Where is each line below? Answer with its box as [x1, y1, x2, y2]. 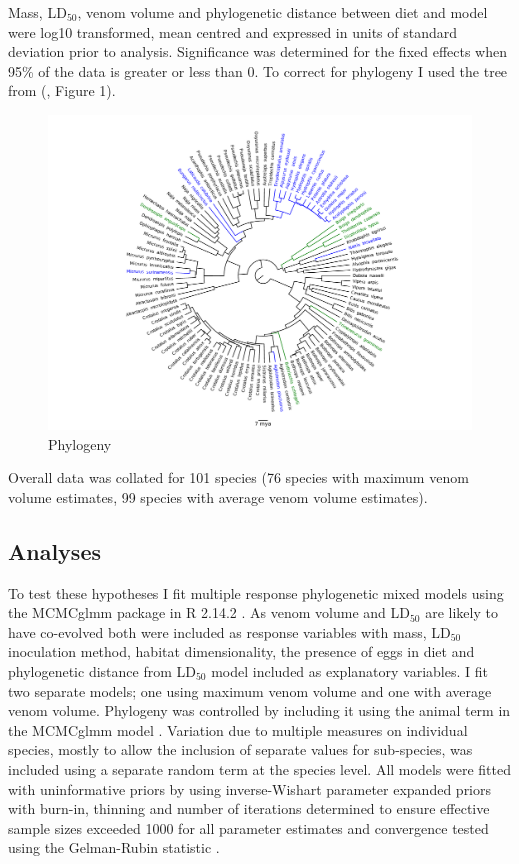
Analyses [8, 535, 101, 566]
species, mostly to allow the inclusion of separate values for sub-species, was [8, 739, 473, 760]
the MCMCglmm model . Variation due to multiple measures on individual [8, 719, 468, 740]
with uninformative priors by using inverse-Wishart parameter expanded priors [8, 778, 492, 799]
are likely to [425, 602, 498, 623]
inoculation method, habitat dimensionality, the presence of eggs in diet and [8, 641, 475, 662]
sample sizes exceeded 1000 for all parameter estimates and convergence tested [8, 817, 489, 838]
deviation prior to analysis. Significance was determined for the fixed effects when [8, 41, 508, 62]
